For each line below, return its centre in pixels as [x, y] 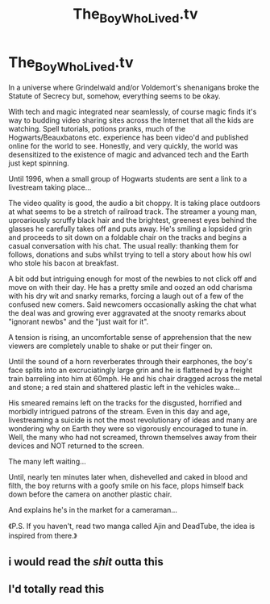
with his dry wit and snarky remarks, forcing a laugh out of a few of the [126, 296]
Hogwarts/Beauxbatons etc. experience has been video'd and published [128, 137]
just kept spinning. [39, 163]
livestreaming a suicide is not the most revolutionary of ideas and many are [133, 420]
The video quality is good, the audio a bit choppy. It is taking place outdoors [134, 203]
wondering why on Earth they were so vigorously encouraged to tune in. [128, 429]
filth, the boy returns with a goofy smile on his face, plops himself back [126, 486]
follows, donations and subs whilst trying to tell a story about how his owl [130, 254]
